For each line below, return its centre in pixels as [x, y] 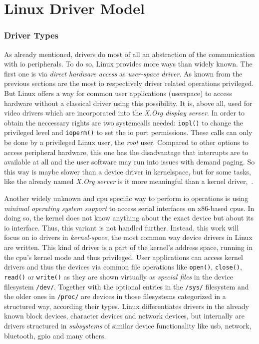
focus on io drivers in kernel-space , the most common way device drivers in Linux [128, 237]
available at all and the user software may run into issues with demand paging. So [129, 162]
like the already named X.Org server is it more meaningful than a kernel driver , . [129, 181]
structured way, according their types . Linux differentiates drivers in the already [127, 306]
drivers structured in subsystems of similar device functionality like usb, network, [128, 325]
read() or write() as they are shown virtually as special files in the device [119, 276]
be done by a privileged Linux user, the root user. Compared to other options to [126, 142]
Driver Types [31, 35]
